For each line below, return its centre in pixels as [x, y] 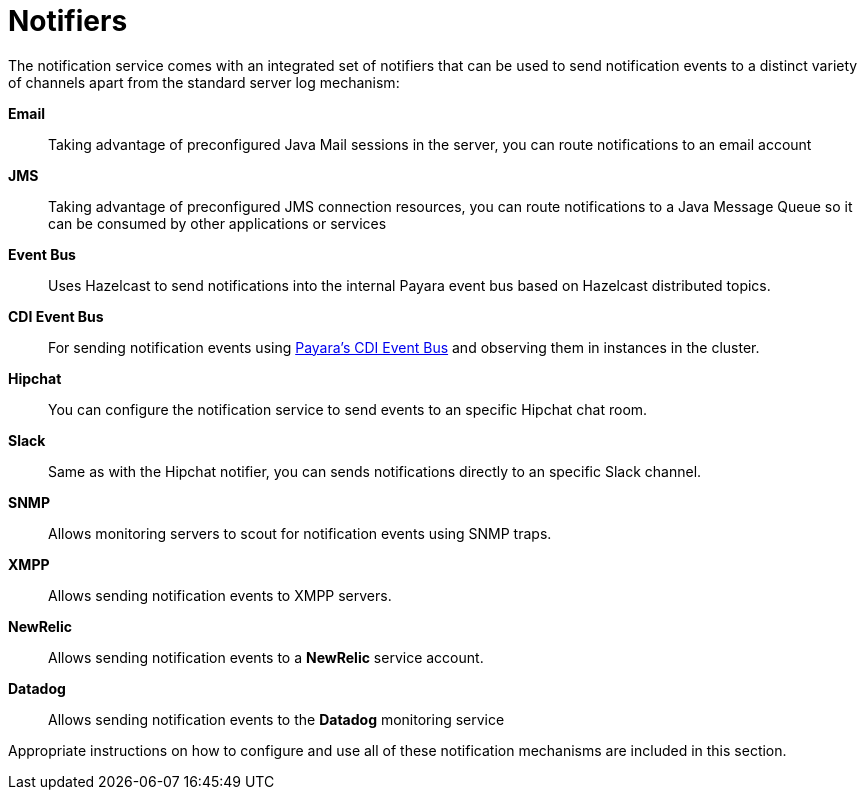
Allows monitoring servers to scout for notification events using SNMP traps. [300, 533]
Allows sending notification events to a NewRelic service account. [266, 657]
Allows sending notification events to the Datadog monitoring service [276, 719]
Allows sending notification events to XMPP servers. [220, 595]
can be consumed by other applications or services [217, 223]
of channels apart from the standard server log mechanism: [204, 82]
